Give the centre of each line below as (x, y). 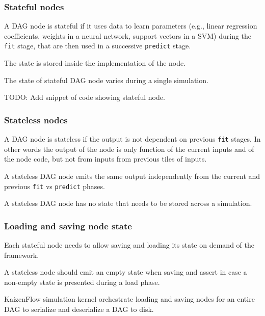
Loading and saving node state (68, 226)
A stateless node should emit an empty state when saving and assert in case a (126, 272)
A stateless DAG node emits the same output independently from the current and (132, 176)
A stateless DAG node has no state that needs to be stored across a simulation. (128, 203)
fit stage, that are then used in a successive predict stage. (98, 46)
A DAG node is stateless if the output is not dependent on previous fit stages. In (132, 139)
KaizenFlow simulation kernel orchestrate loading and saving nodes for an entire (129, 299)
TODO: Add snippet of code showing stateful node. (85, 97)
